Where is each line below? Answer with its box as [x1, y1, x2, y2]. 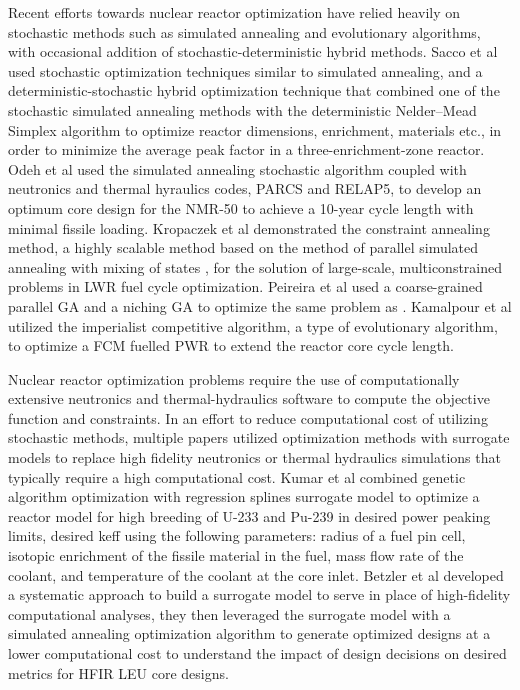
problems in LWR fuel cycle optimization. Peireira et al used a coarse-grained [8, 276, 483, 297]
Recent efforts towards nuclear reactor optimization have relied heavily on [8, 2, 461, 22]
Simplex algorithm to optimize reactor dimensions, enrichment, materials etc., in [8, 119, 502, 140]
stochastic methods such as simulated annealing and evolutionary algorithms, [8, 21, 481, 42]
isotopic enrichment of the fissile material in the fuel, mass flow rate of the [8, 545, 464, 566]
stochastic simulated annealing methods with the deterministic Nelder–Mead [8, 99, 477, 120]
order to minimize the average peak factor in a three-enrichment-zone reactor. [8, 139, 485, 160]
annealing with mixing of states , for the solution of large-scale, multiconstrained [8, 256, 503, 277]
